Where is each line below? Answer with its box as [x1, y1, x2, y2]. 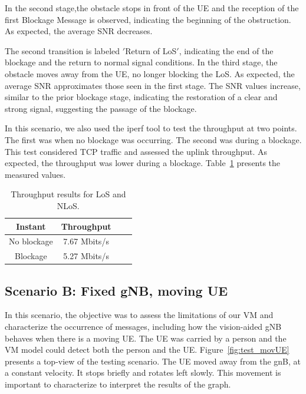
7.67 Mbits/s [63, 235, 109, 247]
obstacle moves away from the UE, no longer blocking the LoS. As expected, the [5, 67, 295, 80]
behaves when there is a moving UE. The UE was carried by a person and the [5, 332, 287, 344]
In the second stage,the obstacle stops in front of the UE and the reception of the [5, 2, 299, 14]
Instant [16, 220, 46, 232]
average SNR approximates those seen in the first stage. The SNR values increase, [5, 79, 301, 91]
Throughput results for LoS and [11, 188, 126, 200]
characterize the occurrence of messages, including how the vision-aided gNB [5, 320, 282, 333]
